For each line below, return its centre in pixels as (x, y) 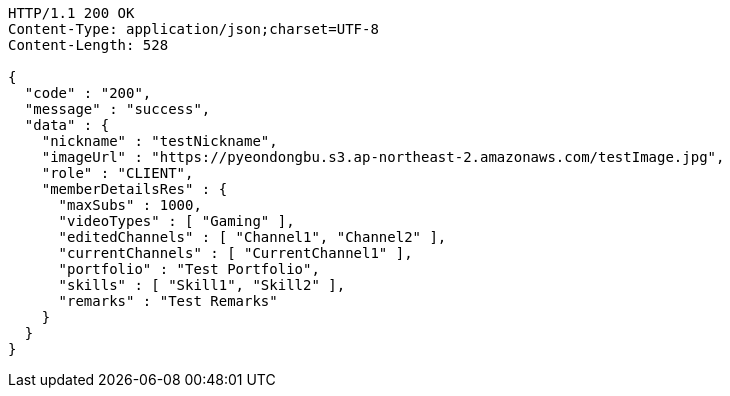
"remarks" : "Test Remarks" (168, 301)
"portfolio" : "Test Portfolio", (189, 269)
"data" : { (67, 125)
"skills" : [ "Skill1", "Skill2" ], (202, 285)
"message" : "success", (117, 109)
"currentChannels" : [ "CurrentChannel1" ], (235, 253)
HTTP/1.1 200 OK (71, 13)
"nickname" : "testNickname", (159, 141)
